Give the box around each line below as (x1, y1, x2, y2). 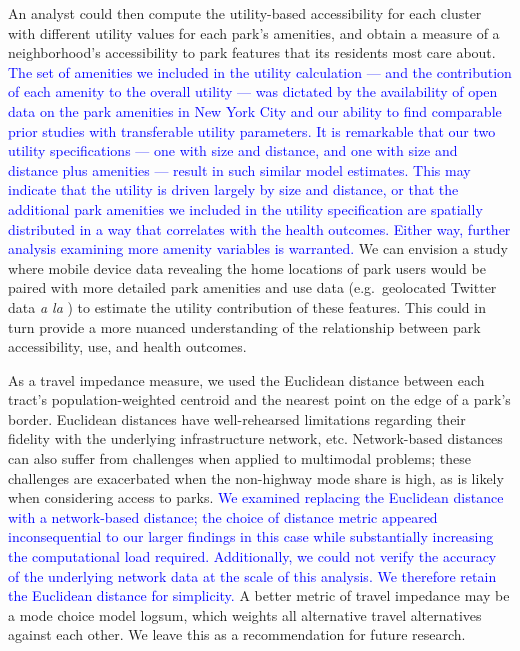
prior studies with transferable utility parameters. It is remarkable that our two (8, 120, 496, 141)
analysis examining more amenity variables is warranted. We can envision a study (8, 238, 508, 259)
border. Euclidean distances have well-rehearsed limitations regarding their (8, 408, 466, 429)
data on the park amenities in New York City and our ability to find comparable (8, 100, 502, 121)
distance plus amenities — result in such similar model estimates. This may (8, 159, 471, 180)
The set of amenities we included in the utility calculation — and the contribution (8, 61, 512, 82)
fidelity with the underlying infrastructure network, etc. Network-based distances (8, 428, 503, 449)
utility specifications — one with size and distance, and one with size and (8, 140, 458, 161)
